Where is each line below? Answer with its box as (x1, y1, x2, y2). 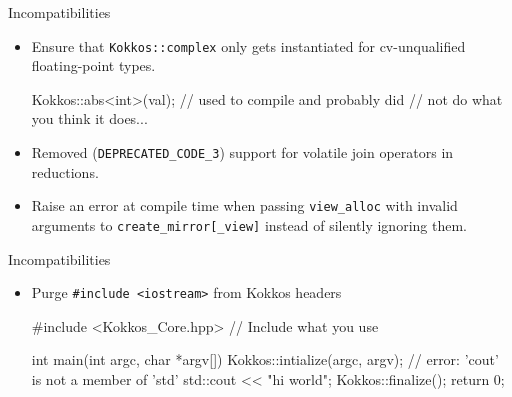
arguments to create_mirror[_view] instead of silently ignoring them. (31, 214, 467, 235)
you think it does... (31, 108, 148, 129)
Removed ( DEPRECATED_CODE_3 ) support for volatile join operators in (31, 142, 454, 163)
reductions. (31, 161, 99, 182)
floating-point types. (31, 55, 156, 76)
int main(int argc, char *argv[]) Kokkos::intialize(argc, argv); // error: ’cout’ (31, 349, 499, 370)
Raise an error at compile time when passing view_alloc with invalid (31, 195, 458, 216)
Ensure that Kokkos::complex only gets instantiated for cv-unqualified (31, 35, 466, 56)
